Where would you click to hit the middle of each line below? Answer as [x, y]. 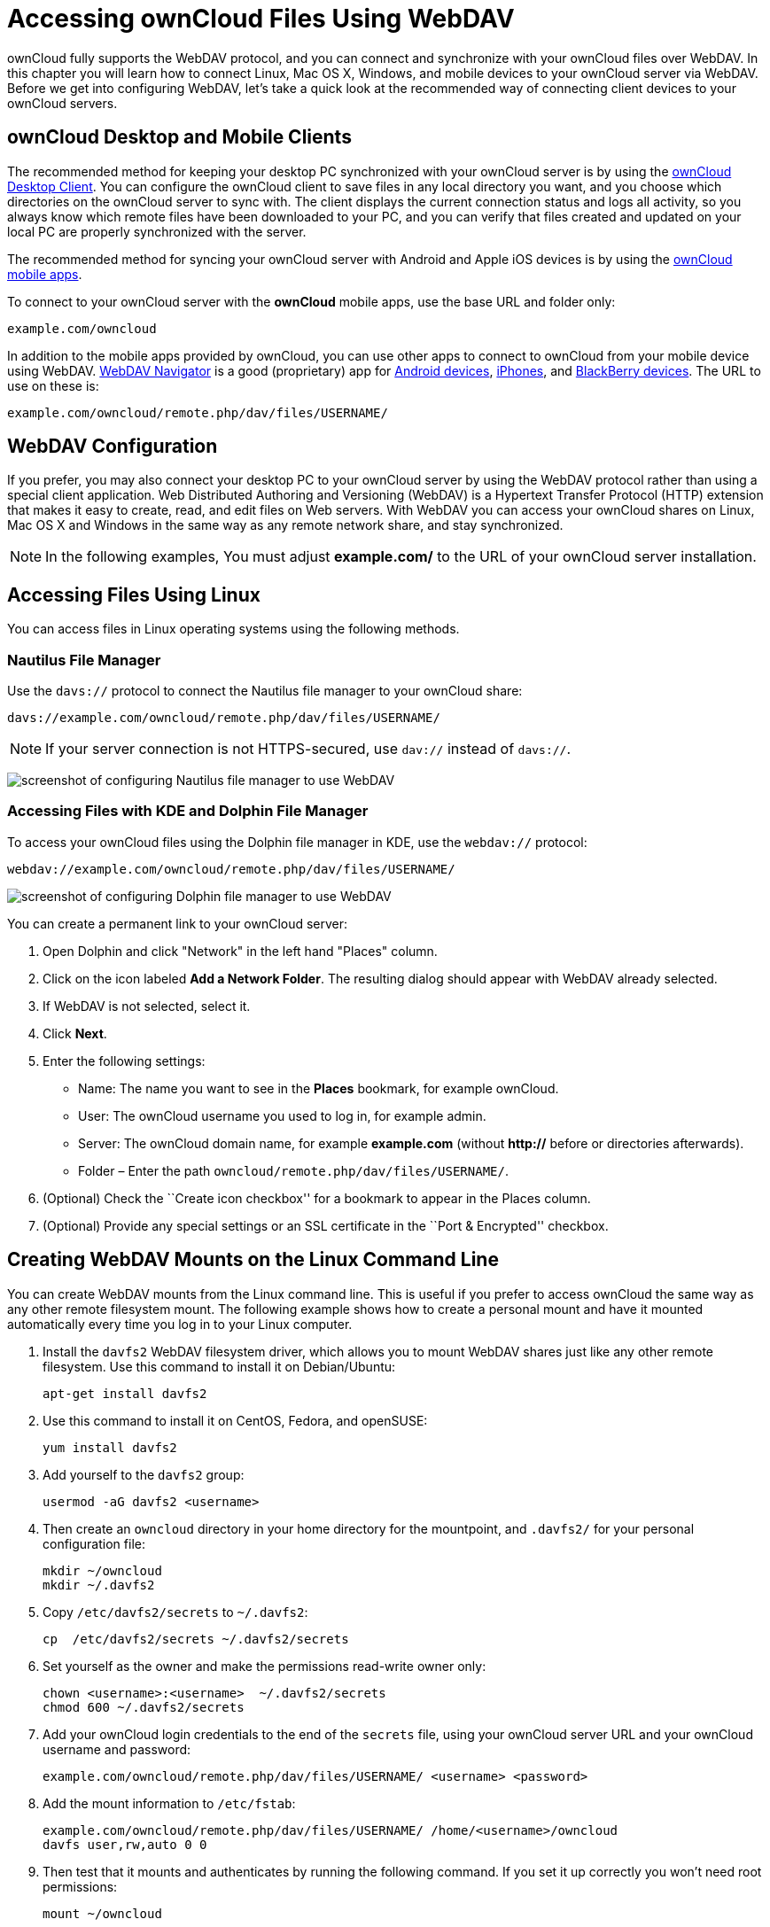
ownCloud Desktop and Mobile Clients [179, 137]
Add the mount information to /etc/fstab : [169, 1803]
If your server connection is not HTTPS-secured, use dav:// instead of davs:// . [308, 749]
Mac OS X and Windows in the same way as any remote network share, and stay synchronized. [285, 525]
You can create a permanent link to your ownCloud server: [178, 923]
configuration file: [94, 1543]
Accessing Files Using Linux [134, 594]
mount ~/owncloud [102, 1913]
